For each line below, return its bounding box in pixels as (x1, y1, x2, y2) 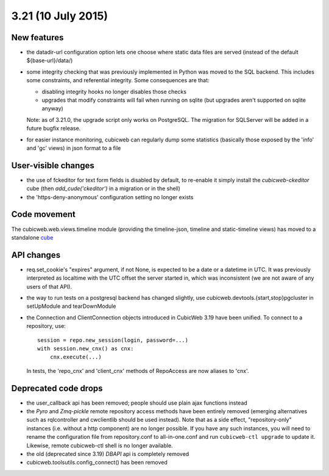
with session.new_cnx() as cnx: (37, 345, 134, 352)
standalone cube (11, 233, 54, 241)
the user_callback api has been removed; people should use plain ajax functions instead (26, 399, 248, 407)
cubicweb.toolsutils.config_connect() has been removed (26, 459, 168, 466)
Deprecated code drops (11, 383, 103, 393)
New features (11, 32, 64, 43)
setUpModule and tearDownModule (26, 302, 116, 310)
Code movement (11, 209, 76, 219)
